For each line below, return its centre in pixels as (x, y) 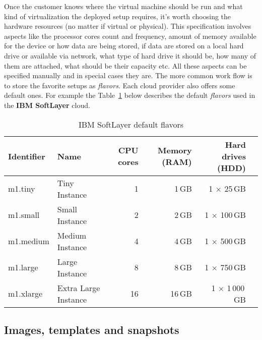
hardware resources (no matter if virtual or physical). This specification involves (128, 26)
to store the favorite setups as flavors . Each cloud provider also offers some (120, 85)
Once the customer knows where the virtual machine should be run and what (123, 6)
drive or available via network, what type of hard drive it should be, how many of (130, 55)
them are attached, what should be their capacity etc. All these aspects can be (125, 65)
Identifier (27, 156)
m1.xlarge (25, 294)
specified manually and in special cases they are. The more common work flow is (128, 75)
